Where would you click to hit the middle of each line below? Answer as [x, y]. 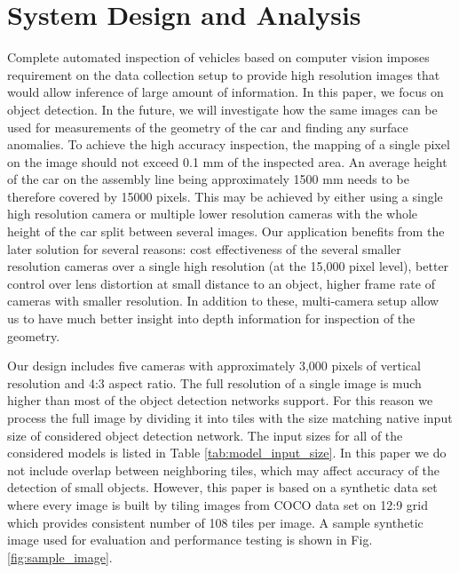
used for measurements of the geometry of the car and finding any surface [208, 127]
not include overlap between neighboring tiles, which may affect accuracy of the [224, 470]
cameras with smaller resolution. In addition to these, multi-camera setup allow [223, 301]
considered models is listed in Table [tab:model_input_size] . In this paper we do [227, 453]
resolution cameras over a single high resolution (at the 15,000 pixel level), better [228, 266]
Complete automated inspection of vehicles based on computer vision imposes [218, 57]
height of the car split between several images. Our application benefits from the [226, 231]
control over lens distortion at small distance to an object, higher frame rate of [221, 283]
